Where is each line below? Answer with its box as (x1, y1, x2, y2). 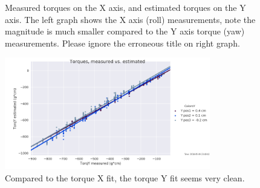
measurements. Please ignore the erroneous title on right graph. (5, 36, 240, 49)
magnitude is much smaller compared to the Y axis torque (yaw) (5, 25, 245, 37)
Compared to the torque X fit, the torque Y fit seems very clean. (5, 171, 245, 184)
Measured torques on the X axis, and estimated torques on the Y (5, 1, 246, 13)
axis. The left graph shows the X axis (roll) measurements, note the (5, 13, 256, 25)
